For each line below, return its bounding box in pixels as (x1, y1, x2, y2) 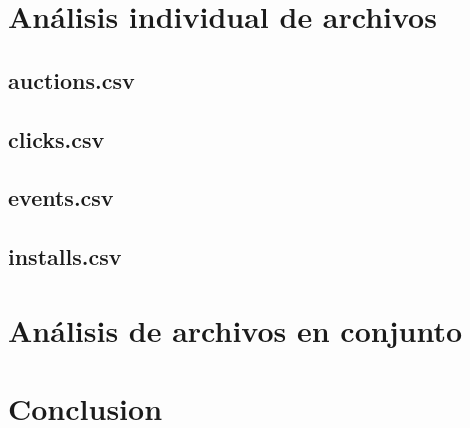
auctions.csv (8, 64, 135, 95)
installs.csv (8, 241, 122, 272)
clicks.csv (8, 123, 105, 154)
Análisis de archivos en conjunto (8, 309, 462, 350)
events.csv (8, 182, 114, 213)
